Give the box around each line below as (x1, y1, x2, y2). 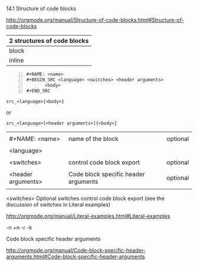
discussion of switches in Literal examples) (6, 201, 111, 208)
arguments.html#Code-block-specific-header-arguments (6, 253, 146, 260)
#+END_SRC (26, 88, 51, 94)
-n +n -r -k (6, 224, 32, 231)
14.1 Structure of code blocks (6, 5, 77, 12)
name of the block (68, 134, 119, 143)
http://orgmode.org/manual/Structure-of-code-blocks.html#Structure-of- (6, 17, 184, 23)
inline (9, 56, 24, 64)
